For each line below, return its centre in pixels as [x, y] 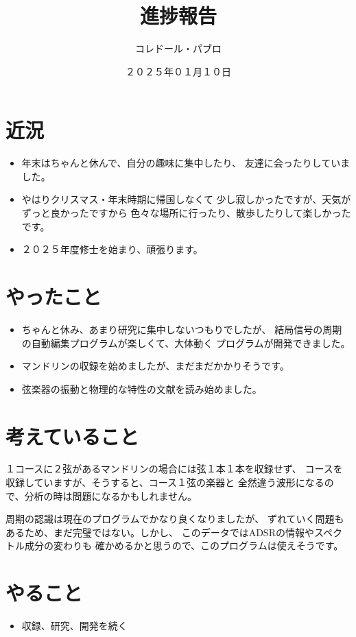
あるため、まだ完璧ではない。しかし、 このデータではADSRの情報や [160, 532]
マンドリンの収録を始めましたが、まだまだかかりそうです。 [155, 366]
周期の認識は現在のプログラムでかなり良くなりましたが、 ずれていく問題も [175, 519]
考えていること [72, 436]
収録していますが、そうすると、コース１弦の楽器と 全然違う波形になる [165, 482]
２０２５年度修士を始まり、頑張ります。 [112, 249]
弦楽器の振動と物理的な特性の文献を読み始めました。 [142, 388]
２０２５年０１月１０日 [178, 71]
